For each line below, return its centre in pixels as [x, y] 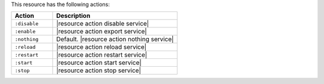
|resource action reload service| [101, 47]
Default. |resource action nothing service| [115, 39]
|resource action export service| [101, 32]
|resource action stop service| [98, 70]
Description [73, 16]
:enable [25, 31]
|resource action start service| [99, 63]
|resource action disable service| [103, 24]
